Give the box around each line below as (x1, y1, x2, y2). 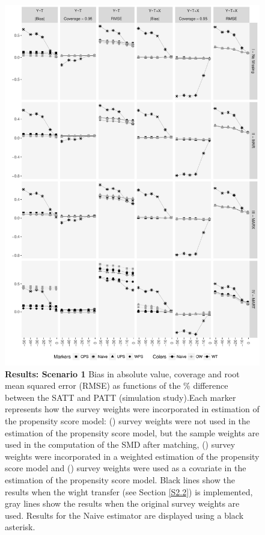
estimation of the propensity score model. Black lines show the (5, 474, 235, 486)
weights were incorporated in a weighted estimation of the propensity (5, 450, 260, 462)
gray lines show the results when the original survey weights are (5, 497, 240, 510)
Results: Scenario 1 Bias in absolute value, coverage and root (5, 367, 240, 380)
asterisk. (5, 521, 35, 533)
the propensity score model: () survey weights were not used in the (5, 415, 251, 427)
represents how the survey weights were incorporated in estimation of (5, 403, 260, 415)
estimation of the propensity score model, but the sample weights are (5, 426, 260, 439)
